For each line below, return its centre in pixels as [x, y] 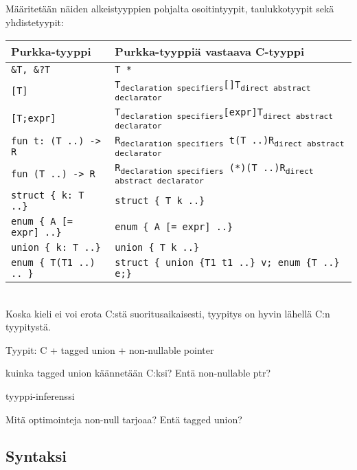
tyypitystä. [28, 327]
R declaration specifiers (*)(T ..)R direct [214, 169]
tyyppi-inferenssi [40, 395]
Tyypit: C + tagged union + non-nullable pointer [110, 349]
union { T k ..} [157, 247]
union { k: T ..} [56, 247]
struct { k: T [48, 195]
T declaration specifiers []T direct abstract [213, 86]
